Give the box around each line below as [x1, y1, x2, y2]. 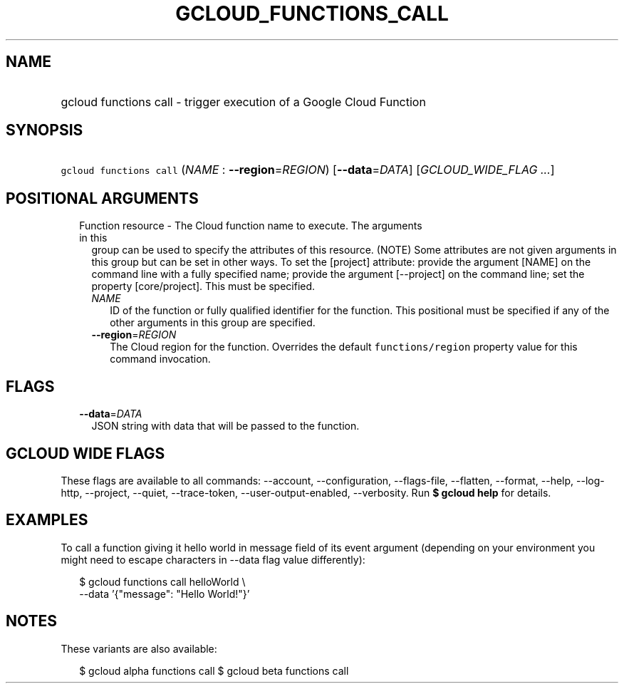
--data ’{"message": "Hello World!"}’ [79, 587, 250, 600]
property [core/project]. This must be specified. [91, 280, 316, 293]
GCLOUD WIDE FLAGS [6, 444, 165, 462]
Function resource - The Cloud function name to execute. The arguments [79, 219, 422, 232]
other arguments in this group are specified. [110, 316, 316, 329]
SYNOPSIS [6, 121, 83, 140]
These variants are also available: [61, 642, 217, 655]
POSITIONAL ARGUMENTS [6, 189, 199, 207]
